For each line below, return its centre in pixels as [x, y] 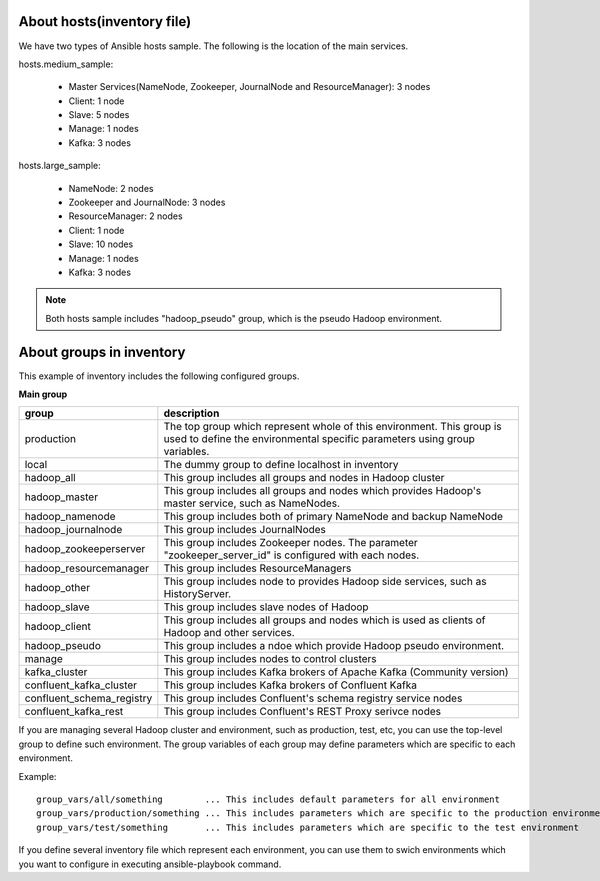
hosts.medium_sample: [66, 64]
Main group [43, 394]
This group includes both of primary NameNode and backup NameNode [333, 517]
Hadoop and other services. [229, 633]
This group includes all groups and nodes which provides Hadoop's [322, 491]
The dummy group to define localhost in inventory [281, 465]
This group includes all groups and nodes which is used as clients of [324, 620]
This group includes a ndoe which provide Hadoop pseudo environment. [334, 646]
